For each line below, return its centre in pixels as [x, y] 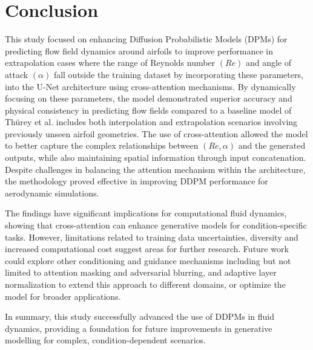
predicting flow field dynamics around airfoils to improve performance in [139, 50]
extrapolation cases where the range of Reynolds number [110, 63]
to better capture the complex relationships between [102, 145]
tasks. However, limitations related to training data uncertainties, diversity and [152, 237]
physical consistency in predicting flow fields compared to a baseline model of [148, 110]
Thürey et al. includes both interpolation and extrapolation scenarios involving [151, 122]
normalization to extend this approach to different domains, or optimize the [145, 284]
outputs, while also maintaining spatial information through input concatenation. [156, 157]
